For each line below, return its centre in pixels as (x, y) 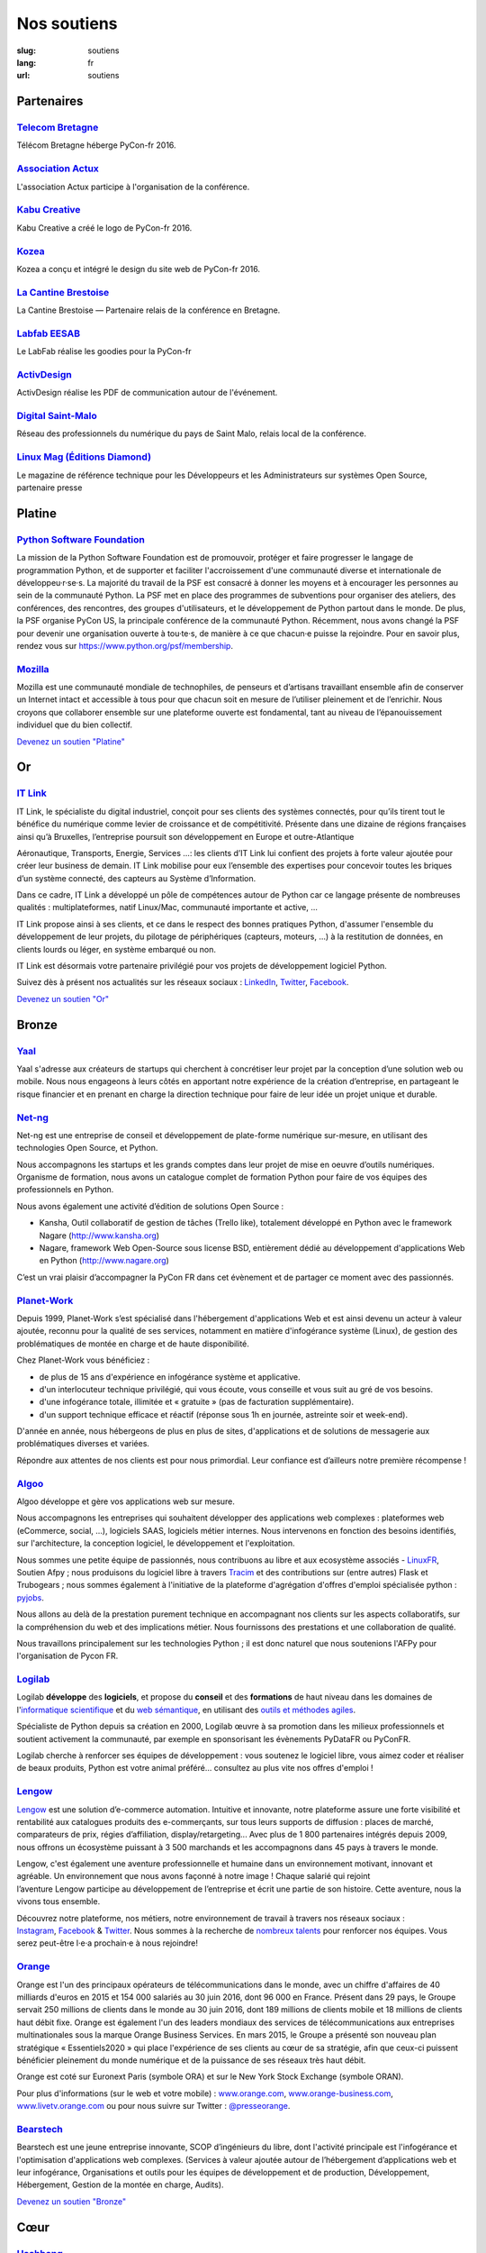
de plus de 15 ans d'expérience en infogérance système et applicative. (170, 1377)
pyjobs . (30, 1597)
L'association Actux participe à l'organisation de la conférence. (133, 187)
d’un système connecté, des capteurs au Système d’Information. (136, 878)
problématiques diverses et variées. (83, 1444)
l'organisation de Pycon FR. (67, 1656)
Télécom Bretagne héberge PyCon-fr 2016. (96, 145)
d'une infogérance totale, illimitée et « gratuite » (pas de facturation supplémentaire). (197, 1402)
